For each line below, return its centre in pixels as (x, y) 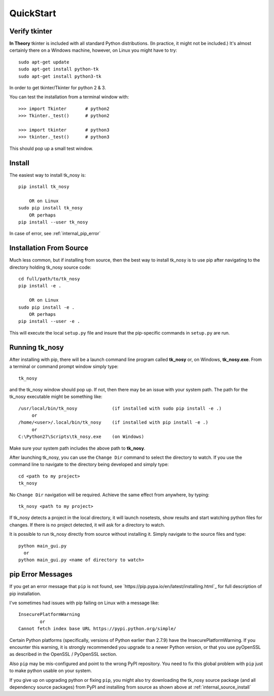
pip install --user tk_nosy (53, 222)
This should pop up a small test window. (51, 148)
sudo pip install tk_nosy (51, 208)
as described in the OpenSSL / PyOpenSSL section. (63, 654)
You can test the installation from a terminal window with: (69, 97)
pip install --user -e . (49, 321)
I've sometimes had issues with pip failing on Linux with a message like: (84, 603)
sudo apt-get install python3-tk (60, 76)
